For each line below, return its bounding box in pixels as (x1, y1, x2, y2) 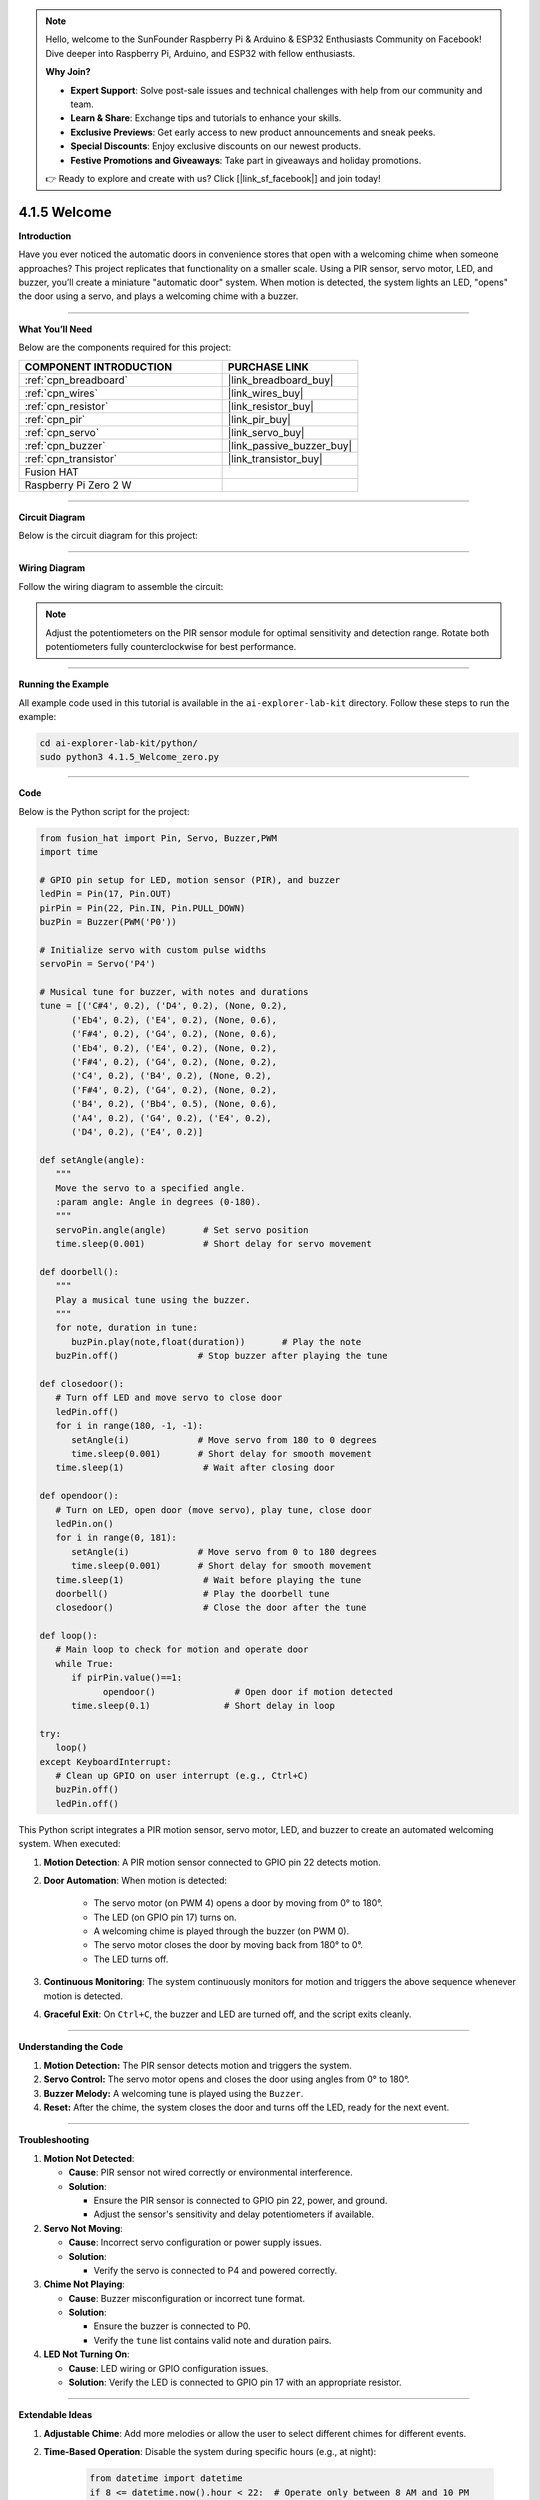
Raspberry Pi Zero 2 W (24, 478, 132, 492)
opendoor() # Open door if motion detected (102, 1686, 394, 1697)
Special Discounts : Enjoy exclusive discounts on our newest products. (70, 140, 362, 152)
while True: (55, 1658, 114, 1669)
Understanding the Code (18, 2041, 124, 2053)
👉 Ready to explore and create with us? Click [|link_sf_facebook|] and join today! (45, 172, 381, 184)
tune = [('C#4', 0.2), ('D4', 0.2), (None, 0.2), (39, 1000, 288, 1012)
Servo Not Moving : (43, 2222, 124, 2234)
